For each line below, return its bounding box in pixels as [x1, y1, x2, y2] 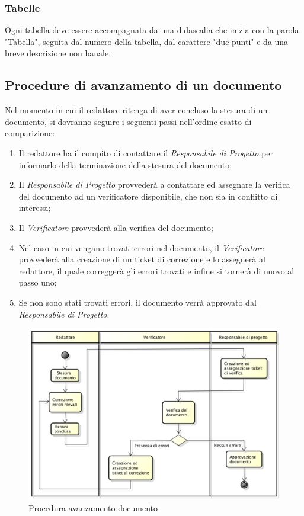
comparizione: [5, 127, 55, 139]
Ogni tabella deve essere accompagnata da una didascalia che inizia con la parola [5, 24, 299, 36]
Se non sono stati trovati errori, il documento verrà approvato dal [18, 296, 257, 308]
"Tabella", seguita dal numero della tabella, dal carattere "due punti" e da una [5, 35, 289, 47]
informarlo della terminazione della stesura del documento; [18, 158, 232, 171]
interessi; [18, 201, 51, 214]
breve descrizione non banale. [5, 47, 111, 59]
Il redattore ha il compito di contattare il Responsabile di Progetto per [18, 146, 274, 159]
